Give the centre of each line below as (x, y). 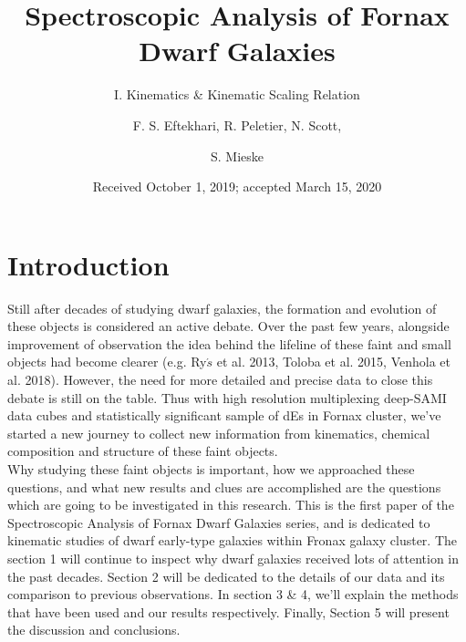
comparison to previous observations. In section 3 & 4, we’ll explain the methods (233, 594)
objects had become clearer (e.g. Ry (107, 362)
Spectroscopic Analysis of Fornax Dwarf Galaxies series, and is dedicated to (219, 522)
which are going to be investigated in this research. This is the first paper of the (231, 505)
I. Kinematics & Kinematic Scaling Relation (237, 94)
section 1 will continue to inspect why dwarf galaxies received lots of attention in (233, 558)
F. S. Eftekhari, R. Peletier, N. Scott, (237, 124)
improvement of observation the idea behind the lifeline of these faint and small (229, 343)
